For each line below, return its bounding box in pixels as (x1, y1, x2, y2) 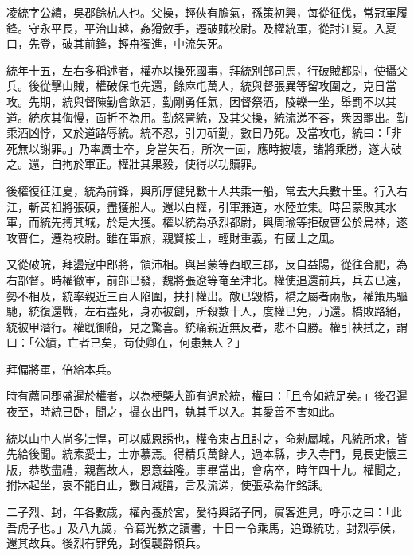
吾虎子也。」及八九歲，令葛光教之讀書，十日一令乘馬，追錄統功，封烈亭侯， (6, 519, 402, 535)
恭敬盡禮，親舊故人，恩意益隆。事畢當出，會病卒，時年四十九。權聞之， (28, 460, 408, 477)
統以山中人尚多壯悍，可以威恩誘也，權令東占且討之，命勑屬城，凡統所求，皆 (6, 429, 408, 446)
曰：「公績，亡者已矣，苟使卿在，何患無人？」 (6, 334, 246, 350)
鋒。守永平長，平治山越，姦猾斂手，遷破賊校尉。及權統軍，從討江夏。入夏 (6, 19, 396, 36)
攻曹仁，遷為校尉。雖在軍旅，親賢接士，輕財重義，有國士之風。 (6, 229, 341, 245)
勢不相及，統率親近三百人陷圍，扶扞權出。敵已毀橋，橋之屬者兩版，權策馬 (6, 287, 396, 303)
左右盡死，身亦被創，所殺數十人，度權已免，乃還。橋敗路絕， (84, 303, 408, 319)
